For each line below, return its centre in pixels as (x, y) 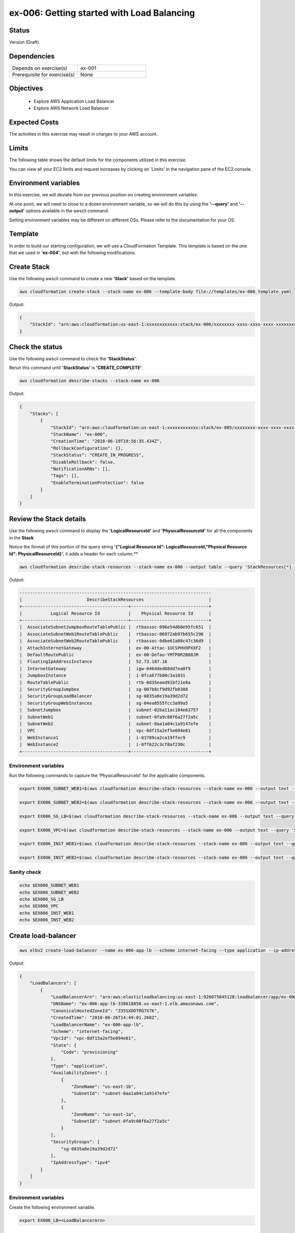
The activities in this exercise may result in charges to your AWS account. (84, 134)
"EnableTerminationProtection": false (97, 483)
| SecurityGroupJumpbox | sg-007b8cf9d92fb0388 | (115, 689)
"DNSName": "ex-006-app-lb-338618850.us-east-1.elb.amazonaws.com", (135, 1004)
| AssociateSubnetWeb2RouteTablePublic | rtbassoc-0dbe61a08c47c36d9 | (115, 641)
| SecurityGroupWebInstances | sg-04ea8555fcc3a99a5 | (115, 703)
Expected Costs (34, 123)
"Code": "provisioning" (89, 1052)
